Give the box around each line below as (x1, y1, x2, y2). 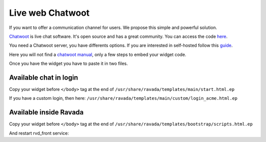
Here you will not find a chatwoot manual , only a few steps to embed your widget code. (9, 52, 187, 57)
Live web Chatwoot (9, 7, 90, 18)
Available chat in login (9, 73, 78, 82)
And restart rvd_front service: (9, 130, 69, 136)
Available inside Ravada (9, 108, 84, 116)
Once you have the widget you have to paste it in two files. (9, 60, 128, 66)
